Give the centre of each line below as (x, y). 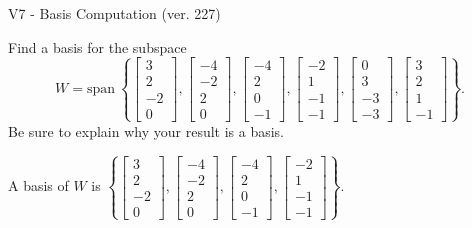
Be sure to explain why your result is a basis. (146, 130)
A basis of (38, 185)
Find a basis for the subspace (97, 46)
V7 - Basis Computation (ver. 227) (114, 13)
